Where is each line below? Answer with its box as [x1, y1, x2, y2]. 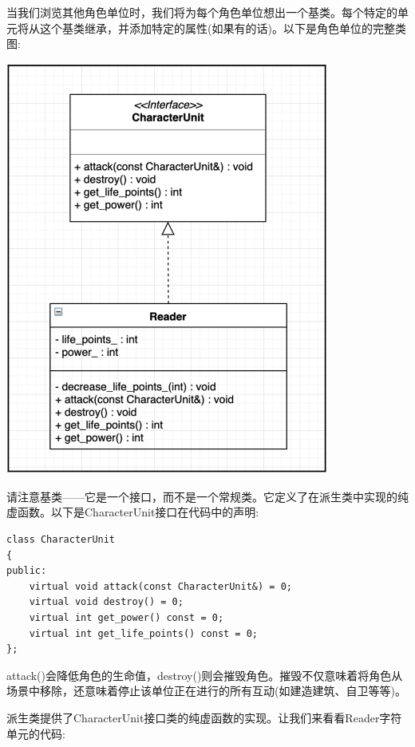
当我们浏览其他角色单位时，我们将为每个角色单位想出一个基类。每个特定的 [6, 4, 397, 20]
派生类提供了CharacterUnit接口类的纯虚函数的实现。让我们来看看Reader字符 [6, 709, 402, 725]
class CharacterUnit [6, 533, 116, 545]
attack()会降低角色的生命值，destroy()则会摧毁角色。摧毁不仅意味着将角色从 [6, 666, 403, 683]
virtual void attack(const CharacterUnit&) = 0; [29, 580, 292, 592]
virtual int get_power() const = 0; [29, 611, 224, 623]
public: [6, 565, 47, 577]
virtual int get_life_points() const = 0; [29, 627, 258, 639]
